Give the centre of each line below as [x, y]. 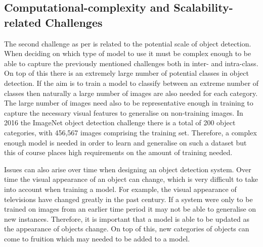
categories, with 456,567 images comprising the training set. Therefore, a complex [130, 132]
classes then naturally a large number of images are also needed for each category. [131, 93]
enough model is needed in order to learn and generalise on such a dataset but [125, 142]
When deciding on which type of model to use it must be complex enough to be [128, 53]
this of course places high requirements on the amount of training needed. [118, 152]
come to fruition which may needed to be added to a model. [97, 238]
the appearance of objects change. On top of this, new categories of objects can [127, 229]
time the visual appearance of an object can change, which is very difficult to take [131, 179]
